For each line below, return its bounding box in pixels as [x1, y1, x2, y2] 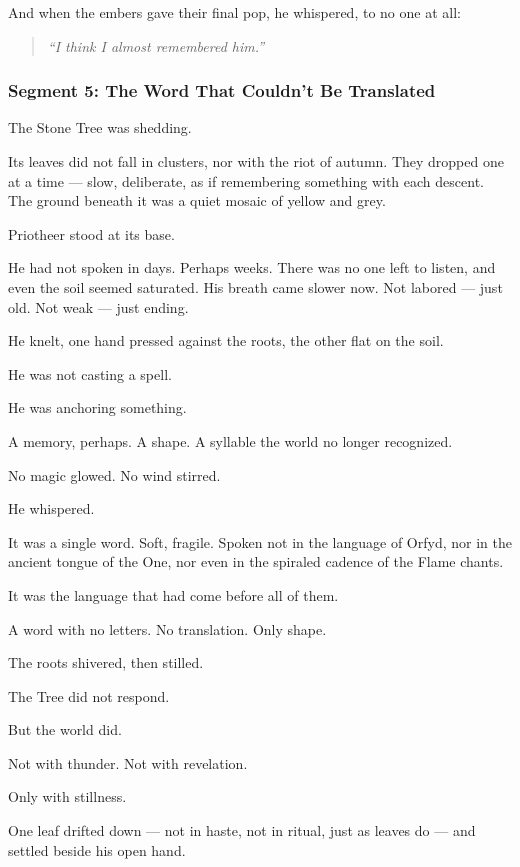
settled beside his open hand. [8, 839, 186, 860]
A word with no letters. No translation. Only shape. [8, 618, 327, 639]
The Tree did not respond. [8, 685, 170, 706]
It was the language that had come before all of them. [8, 584, 339, 605]
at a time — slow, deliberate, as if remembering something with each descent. [8, 170, 484, 191]
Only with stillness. [8, 786, 127, 807]
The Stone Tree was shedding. [8, 117, 192, 138]
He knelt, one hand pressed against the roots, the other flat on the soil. [8, 330, 444, 351]
